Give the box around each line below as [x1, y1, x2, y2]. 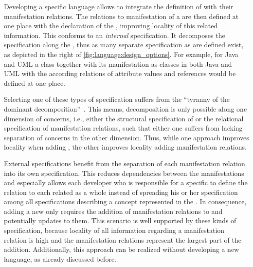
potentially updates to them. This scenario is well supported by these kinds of [4, 215, 236, 226]
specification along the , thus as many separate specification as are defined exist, [4, 39, 244, 50]
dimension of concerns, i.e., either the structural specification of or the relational [4, 113, 244, 123]
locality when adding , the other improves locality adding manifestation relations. [4, 142, 247, 152]
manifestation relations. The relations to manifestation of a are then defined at [4, 11, 239, 21]
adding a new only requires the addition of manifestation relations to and [4, 206, 223, 216]
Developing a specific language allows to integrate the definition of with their [4, 1, 234, 11]
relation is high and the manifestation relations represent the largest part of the [4, 234, 241, 245]
